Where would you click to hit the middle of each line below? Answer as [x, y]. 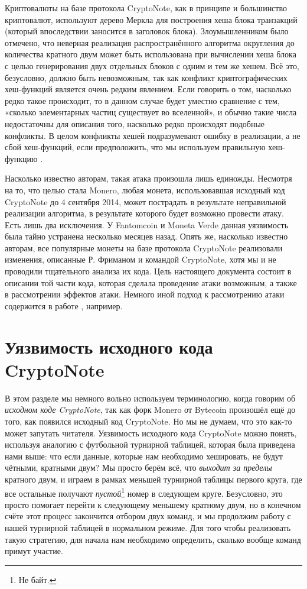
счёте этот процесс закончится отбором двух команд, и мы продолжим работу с [148, 516]
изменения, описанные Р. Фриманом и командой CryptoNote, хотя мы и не [141, 259]
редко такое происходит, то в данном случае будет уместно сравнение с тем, [142, 100]
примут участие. [34, 551]
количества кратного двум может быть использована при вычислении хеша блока [151, 54]
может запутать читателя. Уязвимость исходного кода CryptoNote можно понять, [151, 433]
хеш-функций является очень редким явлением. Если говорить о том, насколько [148, 89]
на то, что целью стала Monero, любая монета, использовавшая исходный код [145, 190]
